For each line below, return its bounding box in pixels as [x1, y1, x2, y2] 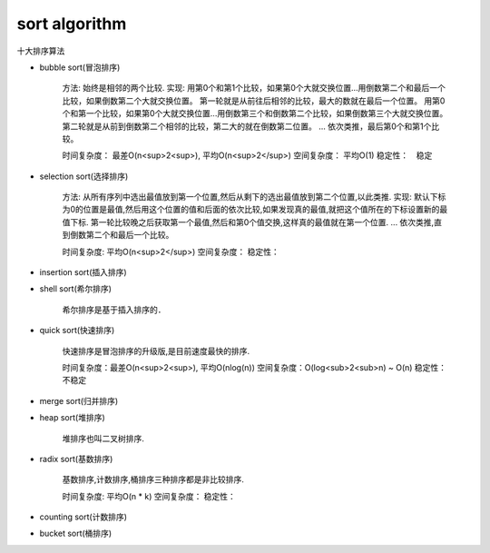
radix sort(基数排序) [39, 453, 113, 464]
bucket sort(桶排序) [39, 528, 113, 539]
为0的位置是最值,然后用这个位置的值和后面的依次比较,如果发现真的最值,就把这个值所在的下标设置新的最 [62, 204, 448, 215]
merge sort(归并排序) [39, 395, 119, 406]
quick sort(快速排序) [39, 325, 115, 336]
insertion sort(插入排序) [39, 267, 127, 278]
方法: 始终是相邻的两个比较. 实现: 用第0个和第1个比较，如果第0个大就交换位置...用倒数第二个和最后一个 [62, 83, 446, 94]
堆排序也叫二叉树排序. [62, 432, 145, 444]
